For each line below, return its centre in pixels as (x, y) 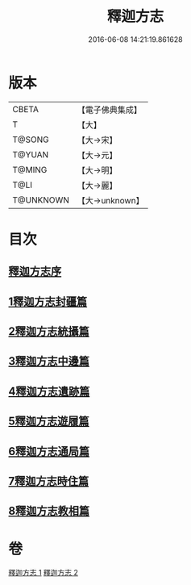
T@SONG (31, 140)
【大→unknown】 (110, 200)
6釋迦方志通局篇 (49, 451)
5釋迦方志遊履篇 (49, 422)
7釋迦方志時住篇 (49, 481)
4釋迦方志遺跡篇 (49, 391)
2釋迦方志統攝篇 (49, 332)
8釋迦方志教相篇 (49, 511)
